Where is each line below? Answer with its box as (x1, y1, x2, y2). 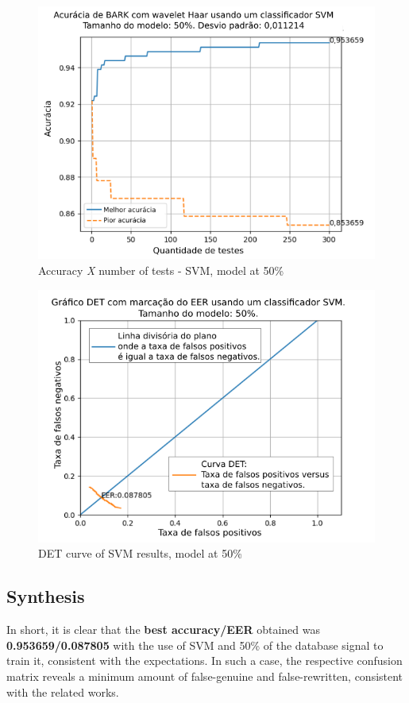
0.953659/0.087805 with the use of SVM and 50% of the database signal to (6, 636, 384, 653)
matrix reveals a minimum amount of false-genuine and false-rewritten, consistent (6, 668, 403, 685)
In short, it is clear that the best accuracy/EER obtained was (6, 621, 320, 638)
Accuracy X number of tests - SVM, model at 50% (38, 261, 284, 278)
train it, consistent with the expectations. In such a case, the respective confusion (6, 652, 403, 669)
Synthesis (6, 584, 85, 608)
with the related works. (6, 683, 119, 700)
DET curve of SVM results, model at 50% (38, 545, 242, 562)
